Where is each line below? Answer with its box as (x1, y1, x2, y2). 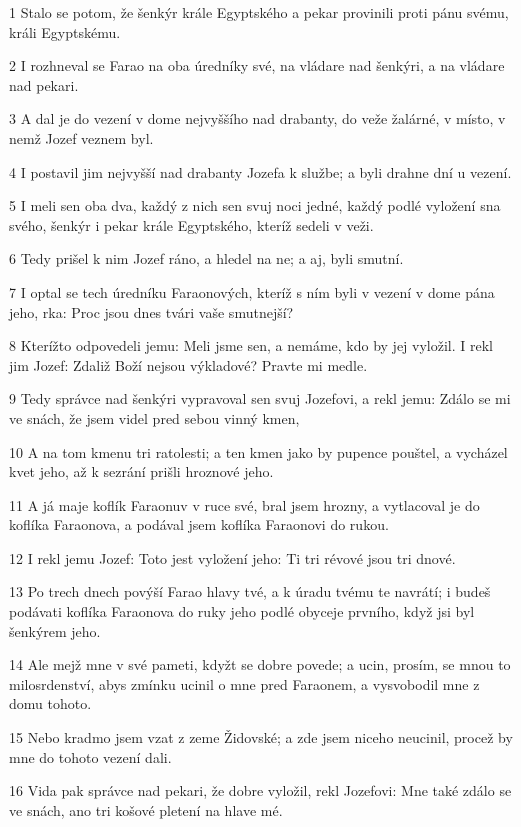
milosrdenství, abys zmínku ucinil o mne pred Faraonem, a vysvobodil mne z (9, 673, 480, 694)
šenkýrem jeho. (9, 620, 101, 641)
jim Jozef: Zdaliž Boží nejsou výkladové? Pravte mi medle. (9, 354, 368, 375)
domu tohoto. (9, 693, 92, 714)
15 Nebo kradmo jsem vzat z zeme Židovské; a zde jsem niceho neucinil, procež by (9, 727, 513, 748)
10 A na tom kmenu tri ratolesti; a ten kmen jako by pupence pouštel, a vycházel (9, 441, 508, 462)
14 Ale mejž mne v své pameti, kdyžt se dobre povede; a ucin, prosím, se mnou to (9, 654, 511, 675)
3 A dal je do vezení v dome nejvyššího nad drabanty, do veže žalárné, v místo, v (9, 108, 506, 129)
